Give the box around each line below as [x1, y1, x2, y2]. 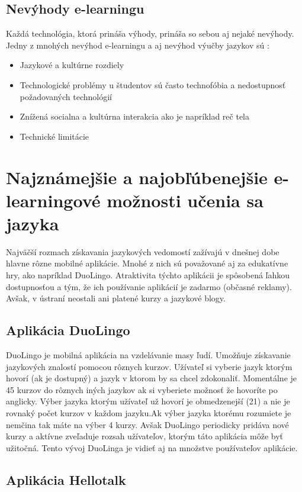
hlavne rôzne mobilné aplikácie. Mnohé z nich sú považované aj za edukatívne [6, 257, 288, 269]
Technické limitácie [20, 130, 89, 142]
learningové [6, 188, 101, 212]
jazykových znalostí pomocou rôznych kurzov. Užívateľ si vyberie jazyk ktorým [6, 360, 293, 372]
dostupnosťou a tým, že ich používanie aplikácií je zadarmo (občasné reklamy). [6, 280, 292, 292]
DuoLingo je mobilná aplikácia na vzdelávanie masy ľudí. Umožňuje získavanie [6, 349, 291, 361]
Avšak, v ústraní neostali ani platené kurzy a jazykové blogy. [6, 292, 226, 304]
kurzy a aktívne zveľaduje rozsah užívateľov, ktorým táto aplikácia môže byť [6, 430, 284, 442]
